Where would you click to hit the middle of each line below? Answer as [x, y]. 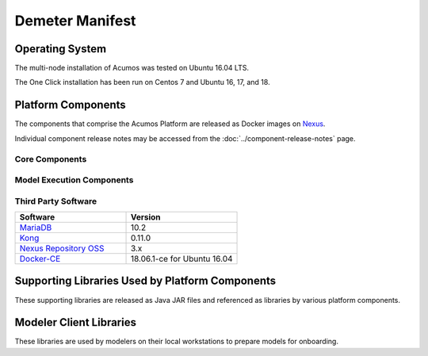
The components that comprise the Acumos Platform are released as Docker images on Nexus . [170, 124]
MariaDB [36, 228]
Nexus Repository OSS [62, 248]
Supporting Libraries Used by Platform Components [145, 281]
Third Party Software [56, 201]
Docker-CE [40, 259]
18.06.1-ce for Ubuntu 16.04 [182, 259]
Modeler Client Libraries [75, 322]
